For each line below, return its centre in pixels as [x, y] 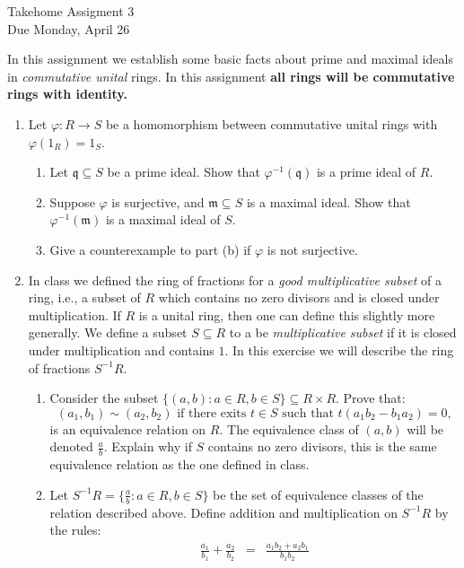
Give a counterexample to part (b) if [150, 249]
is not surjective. [312, 249]
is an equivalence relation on [128, 428]
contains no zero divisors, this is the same [322, 446]
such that [308, 413]
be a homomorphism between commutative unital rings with [271, 123]
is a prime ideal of [366, 172]
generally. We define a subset [108, 332]
